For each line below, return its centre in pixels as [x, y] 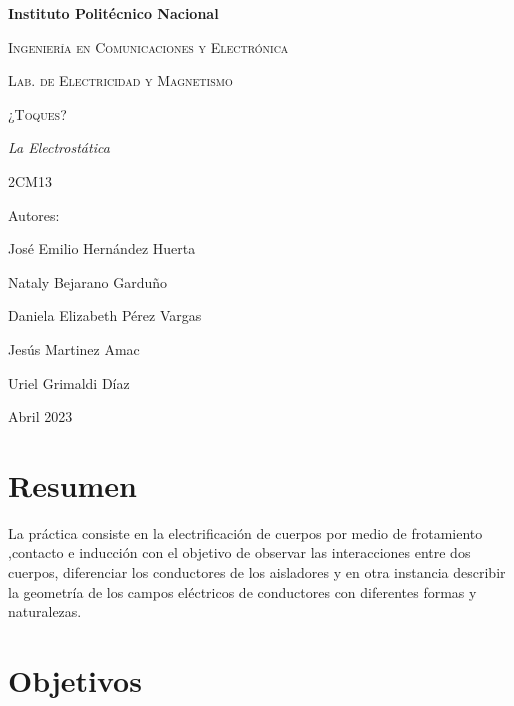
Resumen [72, 484]
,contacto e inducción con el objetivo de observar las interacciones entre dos [239, 552]
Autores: [34, 214]
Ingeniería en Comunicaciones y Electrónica [148, 46]
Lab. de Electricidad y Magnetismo [120, 80]
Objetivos [75, 680]
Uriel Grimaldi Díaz [69, 382]
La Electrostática [59, 147]
